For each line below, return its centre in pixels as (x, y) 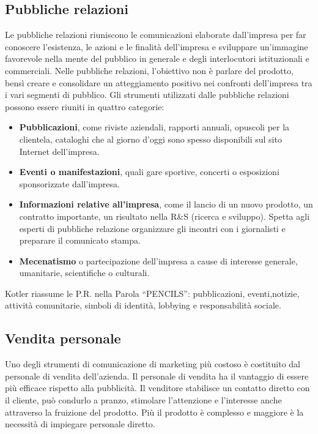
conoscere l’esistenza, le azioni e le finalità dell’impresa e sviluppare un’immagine (157, 46)
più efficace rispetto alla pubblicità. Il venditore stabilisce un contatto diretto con (157, 388)
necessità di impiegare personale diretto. (80, 424)
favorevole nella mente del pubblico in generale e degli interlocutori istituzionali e (157, 58)
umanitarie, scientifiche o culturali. (84, 273)
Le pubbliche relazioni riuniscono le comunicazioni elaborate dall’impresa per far (156, 35)
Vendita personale (63, 338)
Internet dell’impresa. (59, 151)
